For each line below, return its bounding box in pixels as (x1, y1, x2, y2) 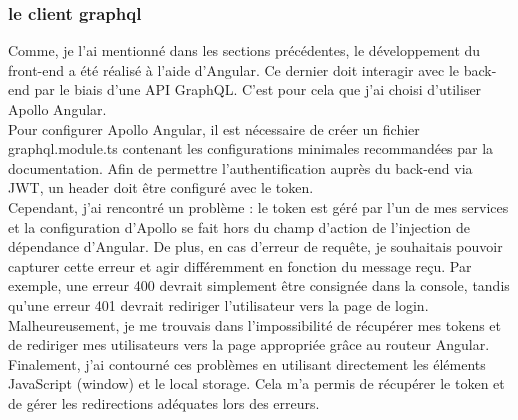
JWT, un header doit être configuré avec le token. (8, 177, 314, 198)
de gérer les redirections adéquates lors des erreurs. (8, 392, 320, 413)
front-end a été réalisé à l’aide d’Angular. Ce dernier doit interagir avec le (8, 59, 460, 80)
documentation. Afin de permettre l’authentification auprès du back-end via (8, 157, 473, 178)
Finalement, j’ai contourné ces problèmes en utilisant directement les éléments (8, 353, 486, 374)
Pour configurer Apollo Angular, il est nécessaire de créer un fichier (8, 118, 420, 139)
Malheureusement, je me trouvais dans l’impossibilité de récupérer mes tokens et (8, 314, 502, 335)
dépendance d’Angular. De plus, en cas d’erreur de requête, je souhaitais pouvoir (8, 236, 503, 257)
